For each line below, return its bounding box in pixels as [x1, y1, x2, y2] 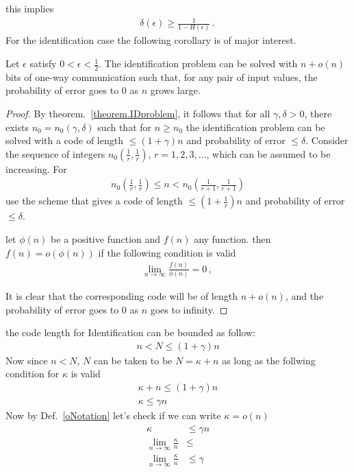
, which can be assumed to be [206, 146, 331, 161]
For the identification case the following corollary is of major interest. [5, 33, 296, 47]
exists [5, 119, 29, 134]
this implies [5, 1, 54, 15]
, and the [285, 288, 324, 303]
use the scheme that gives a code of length [5, 193, 183, 208]
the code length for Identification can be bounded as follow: [5, 325, 255, 340]
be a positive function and [51, 232, 161, 246]
